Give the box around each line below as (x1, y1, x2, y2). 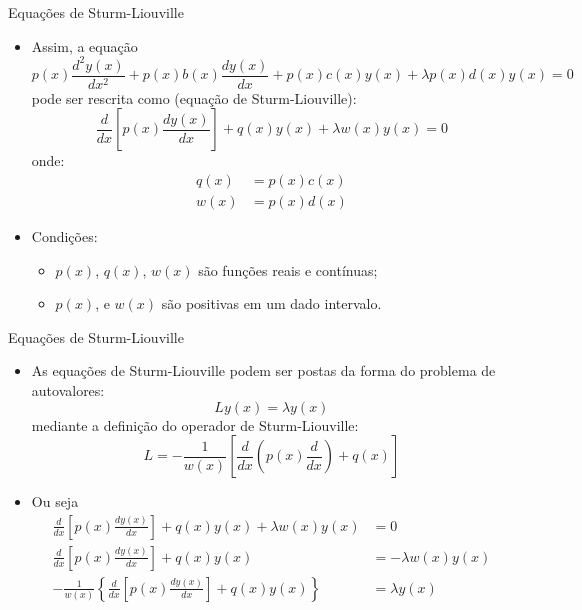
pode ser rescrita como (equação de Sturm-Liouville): (31, 87, 357, 108)
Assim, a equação (31, 35, 138, 56)
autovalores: (31, 379, 105, 400)
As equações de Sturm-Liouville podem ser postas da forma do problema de (31, 360, 496, 381)
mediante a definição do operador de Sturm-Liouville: (31, 414, 359, 435)
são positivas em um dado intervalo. (161, 293, 382, 314)
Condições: (31, 226, 98, 246)
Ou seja (31, 491, 79, 512)
